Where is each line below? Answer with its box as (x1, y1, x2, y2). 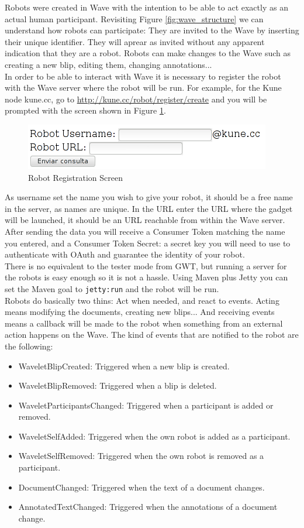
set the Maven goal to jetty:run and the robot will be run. (5, 282, 219, 294)
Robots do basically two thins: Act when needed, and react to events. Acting (5, 294, 279, 306)
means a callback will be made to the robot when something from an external (5, 317, 283, 329)
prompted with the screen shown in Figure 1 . (5, 104, 166, 116)
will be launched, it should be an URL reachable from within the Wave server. (5, 214, 285, 226)
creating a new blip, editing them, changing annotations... (5, 58, 212, 70)
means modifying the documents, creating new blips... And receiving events (5, 306, 275, 318)
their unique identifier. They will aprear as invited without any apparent (5, 35, 265, 47)
